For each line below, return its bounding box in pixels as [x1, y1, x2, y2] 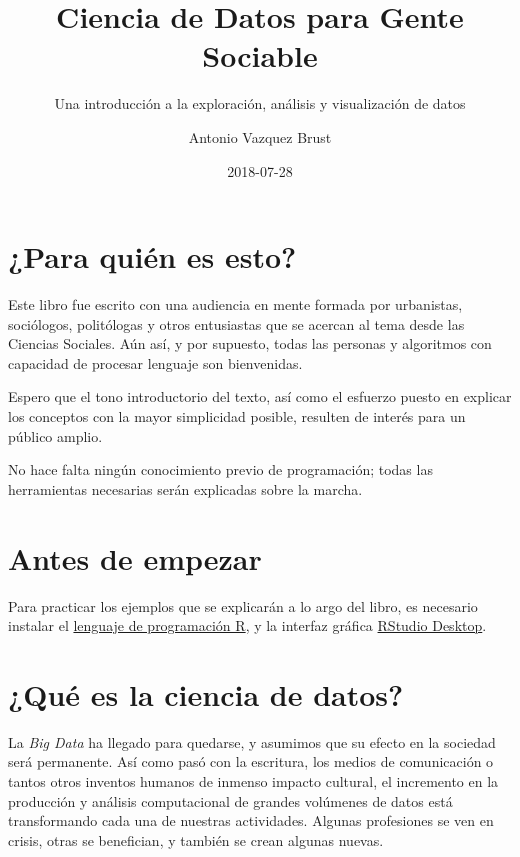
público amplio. [8, 425, 103, 446]
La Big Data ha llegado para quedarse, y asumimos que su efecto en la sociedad [8, 731, 496, 752]
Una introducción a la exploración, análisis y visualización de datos [54, 93, 466, 114]
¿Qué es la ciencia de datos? [8, 673, 404, 714]
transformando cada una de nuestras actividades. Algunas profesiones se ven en [8, 810, 494, 831]
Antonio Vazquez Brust [188, 126, 332, 147]
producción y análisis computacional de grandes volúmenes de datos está [8, 790, 453, 811]
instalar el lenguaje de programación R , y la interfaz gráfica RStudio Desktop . [8, 615, 487, 636]
